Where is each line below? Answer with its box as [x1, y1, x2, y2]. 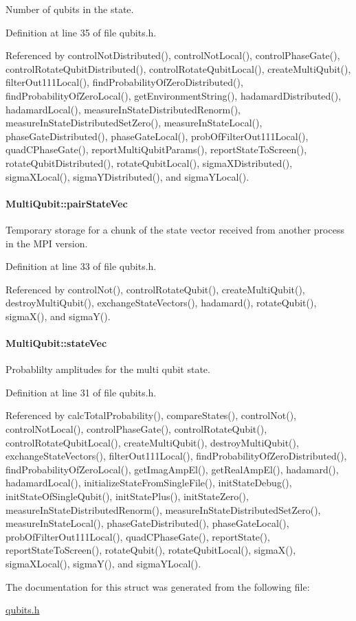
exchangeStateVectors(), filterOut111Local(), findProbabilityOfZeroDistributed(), [5, 449, 347, 463]
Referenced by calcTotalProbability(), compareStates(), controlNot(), [5, 408, 296, 422]
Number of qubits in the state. [5, 2, 134, 16]
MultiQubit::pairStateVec [5, 196, 128, 210]
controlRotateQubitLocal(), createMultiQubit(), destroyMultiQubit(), [5, 435, 299, 449]
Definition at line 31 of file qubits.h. [5, 385, 157, 399]
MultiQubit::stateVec [5, 336, 107, 350]
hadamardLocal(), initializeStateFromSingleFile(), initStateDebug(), [5, 475, 292, 490]
